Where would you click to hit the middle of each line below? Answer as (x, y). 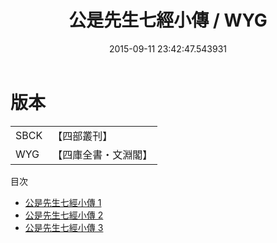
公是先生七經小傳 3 (64, 227)
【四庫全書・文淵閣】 (102, 154)
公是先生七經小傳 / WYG (168, 20)
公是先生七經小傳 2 (64, 215)
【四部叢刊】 (82, 136)
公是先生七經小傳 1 (63, 202)
